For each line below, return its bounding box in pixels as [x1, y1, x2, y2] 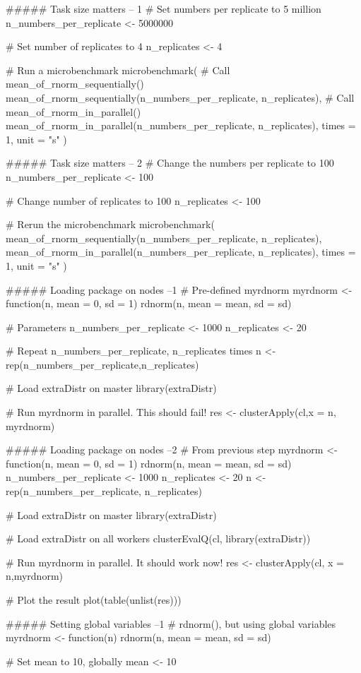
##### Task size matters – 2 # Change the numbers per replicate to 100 [6, 155, 334, 170]
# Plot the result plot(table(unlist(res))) [6, 592, 182, 607]
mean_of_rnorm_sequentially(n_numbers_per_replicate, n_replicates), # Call [6, 90, 355, 105]
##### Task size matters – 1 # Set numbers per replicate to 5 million [6, 1, 321, 16]
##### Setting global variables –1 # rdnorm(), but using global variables [6, 616, 336, 631]
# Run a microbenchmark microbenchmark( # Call [6, 62, 230, 77]
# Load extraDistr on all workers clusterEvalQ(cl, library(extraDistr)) [6, 531, 311, 546]
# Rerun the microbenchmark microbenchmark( [6, 217, 215, 232]
